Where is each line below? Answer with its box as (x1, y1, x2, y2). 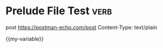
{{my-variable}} (5, 35, 44, 42)
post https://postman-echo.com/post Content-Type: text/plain (5, 24, 158, 31)
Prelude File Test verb (5, 4, 112, 18)
